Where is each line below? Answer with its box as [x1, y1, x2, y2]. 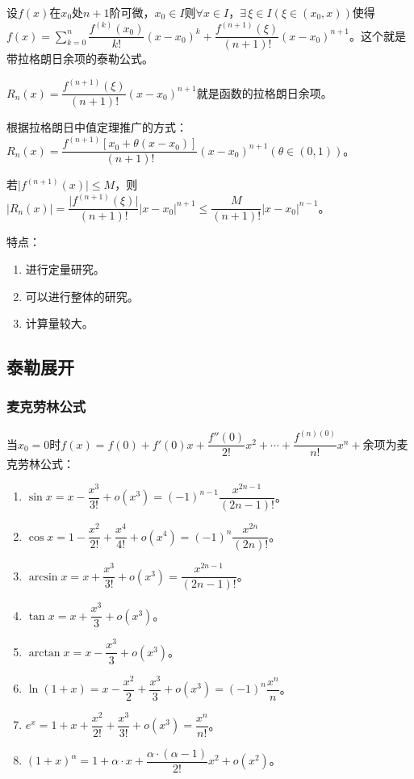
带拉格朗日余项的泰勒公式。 [6, 50, 153, 67]
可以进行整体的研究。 [25, 287, 139, 304]
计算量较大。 [25, 315, 94, 332]
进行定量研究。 [25, 260, 105, 277]
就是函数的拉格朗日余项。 [196, 84, 332, 101]
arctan [28, 647, 61, 659]
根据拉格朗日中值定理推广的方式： [6, 119, 187, 136]
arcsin [28, 571, 58, 583]
